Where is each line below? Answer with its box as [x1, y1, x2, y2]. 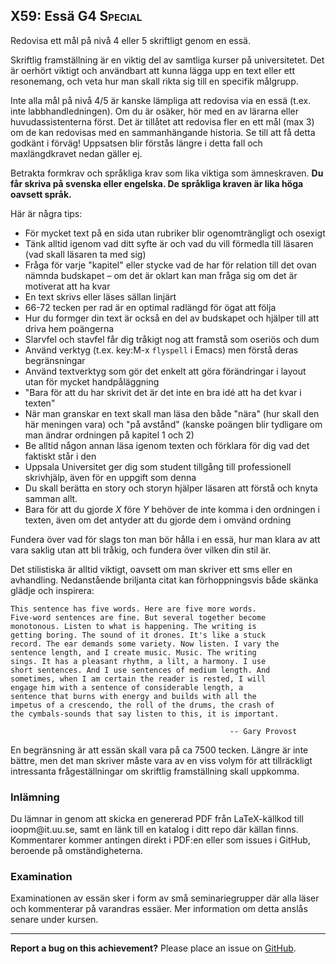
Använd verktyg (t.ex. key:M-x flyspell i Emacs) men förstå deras [24, 344, 299, 356]
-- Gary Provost [229, 726, 298, 736]
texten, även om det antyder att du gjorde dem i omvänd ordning [24, 514, 292, 526]
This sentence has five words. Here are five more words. [10, 604, 257, 614]
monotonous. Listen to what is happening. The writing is [10, 621, 257, 631]
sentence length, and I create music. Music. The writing [10, 647, 257, 658]
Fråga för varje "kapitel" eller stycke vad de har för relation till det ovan [24, 259, 317, 271]
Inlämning [10, 790, 60, 804]
